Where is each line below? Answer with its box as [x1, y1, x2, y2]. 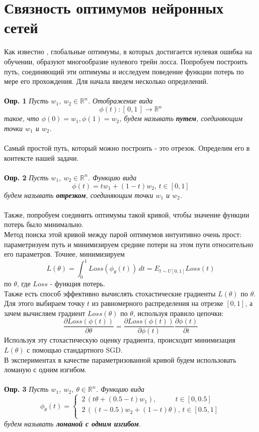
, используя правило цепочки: [133, 307, 224, 318]
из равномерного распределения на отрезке [92, 298, 223, 308]
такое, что [4, 113, 39, 124]
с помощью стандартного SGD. [27, 345, 123, 355]
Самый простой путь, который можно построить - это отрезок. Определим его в [4, 143, 250, 153]
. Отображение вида [88, 95, 153, 106]
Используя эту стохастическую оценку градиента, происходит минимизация [4, 335, 235, 345]
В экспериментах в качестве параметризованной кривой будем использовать [4, 354, 236, 365]
